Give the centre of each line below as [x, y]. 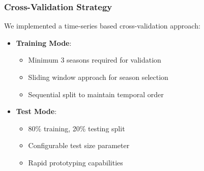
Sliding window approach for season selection [98, 77]
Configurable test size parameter [79, 145]
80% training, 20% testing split [77, 128]
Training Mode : [44, 42]
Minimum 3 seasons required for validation [95, 60]
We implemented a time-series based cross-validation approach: [102, 26]
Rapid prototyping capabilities [76, 162]
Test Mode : [36, 111]
